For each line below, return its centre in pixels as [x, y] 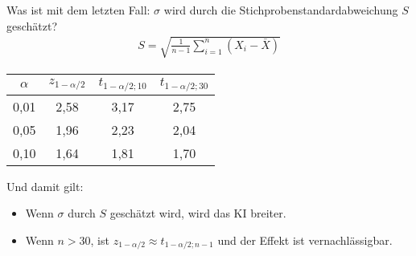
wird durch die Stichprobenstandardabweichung [281, 10]
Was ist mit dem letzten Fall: [78, 10]
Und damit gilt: [45, 186]
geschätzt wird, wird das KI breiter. [198, 213]
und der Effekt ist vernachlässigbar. [305, 240]
